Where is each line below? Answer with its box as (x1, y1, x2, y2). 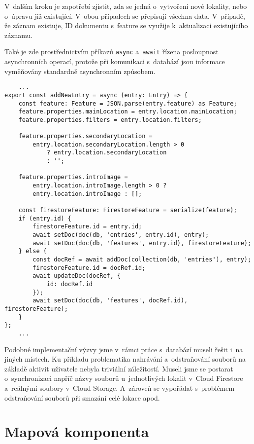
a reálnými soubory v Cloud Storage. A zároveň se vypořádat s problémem (4, 382, 235, 393)
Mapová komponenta (4, 421, 149, 442)
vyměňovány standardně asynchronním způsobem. (4, 66, 156, 76)
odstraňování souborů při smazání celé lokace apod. (4, 392, 160, 403)
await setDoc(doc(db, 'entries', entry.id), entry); (32, 231, 209, 239)
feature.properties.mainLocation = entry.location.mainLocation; (18, 108, 237, 115)
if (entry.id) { (18, 215, 72, 222)
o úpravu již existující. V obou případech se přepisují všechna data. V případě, (4, 10, 245, 21)
